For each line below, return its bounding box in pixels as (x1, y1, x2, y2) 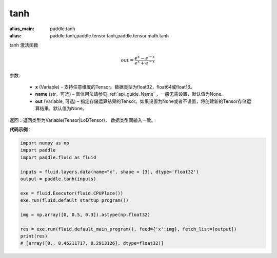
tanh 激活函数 (9, 42, 38, 48)
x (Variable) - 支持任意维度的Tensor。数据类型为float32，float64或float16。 (35, 84, 195, 90)
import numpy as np (20, 140, 69, 146)
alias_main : (9, 26, 34, 32)
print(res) (20, 233, 48, 239)
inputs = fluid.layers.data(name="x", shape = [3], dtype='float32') (20, 169, 199, 175)
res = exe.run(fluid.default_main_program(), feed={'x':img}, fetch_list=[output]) (20, 226, 237, 232)
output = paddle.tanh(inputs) (20, 176, 96, 182)
